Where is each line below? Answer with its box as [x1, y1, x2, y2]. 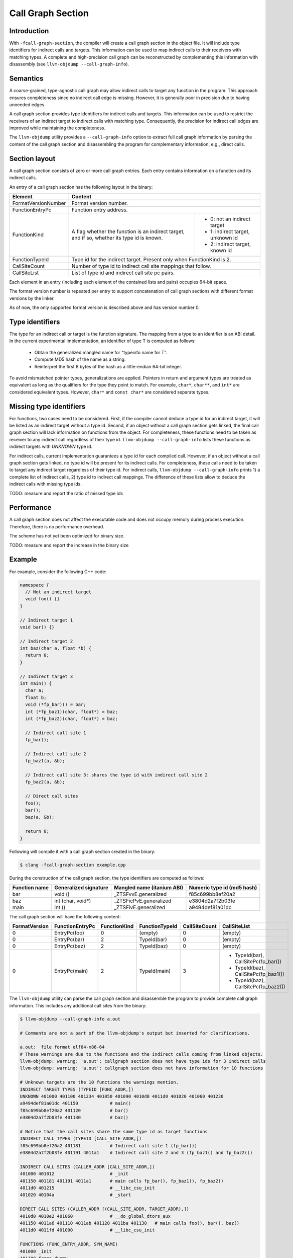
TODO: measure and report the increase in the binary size [9, 542, 129, 548]
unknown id [210, 234, 238, 241]
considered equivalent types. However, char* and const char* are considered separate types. [9, 389, 210, 395]
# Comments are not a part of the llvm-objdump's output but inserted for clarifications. [20, 1030, 250, 1036]
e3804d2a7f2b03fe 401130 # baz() [20, 1115, 129, 1121]
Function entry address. [71, 206, 128, 213]
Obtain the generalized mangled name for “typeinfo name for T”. [34, 349, 168, 355]
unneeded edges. [9, 101, 46, 108]
